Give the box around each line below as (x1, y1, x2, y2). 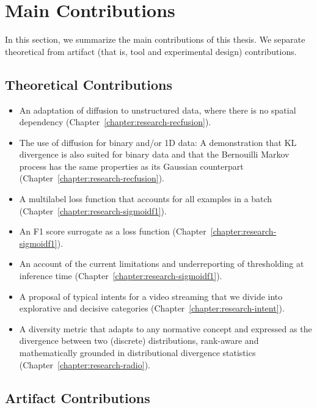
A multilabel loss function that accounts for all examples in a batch (19, 192, 272, 205)
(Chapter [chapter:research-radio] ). (19, 358, 150, 371)
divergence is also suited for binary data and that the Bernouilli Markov (19, 148, 290, 161)
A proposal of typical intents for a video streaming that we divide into (19, 290, 283, 302)
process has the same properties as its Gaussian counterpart (19, 159, 244, 172)
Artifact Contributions (5, 388, 150, 407)
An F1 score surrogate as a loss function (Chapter (19, 225, 206, 238)
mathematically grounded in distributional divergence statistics (19, 346, 256, 359)
